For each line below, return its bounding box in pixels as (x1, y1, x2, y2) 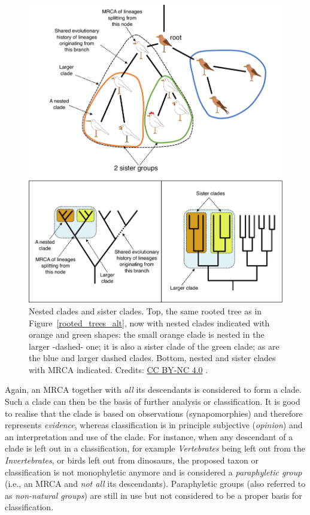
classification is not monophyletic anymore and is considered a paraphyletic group (5, 465, 302, 478)
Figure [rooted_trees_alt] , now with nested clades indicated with (29, 316, 270, 329)
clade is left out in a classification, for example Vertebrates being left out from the (5, 442, 305, 455)
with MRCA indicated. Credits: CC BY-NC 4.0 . (29, 363, 208, 375)
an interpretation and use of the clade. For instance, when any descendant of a (5, 430, 293, 443)
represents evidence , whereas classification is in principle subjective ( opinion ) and (5, 419, 303, 431)
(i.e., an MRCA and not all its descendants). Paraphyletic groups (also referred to (5, 477, 306, 490)
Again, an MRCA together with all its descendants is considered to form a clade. (5, 383, 302, 396)
